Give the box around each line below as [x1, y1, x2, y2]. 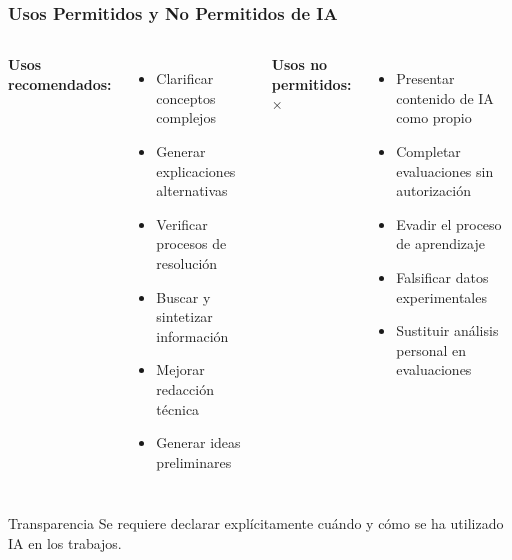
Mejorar [156, 359, 205, 380]
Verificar [156, 213, 208, 234]
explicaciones [156, 160, 236, 181]
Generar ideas [156, 432, 241, 453]
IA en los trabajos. [8, 532, 122, 553]
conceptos [156, 87, 216, 108]
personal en [396, 339, 466, 360]
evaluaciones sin [396, 160, 494, 181]
